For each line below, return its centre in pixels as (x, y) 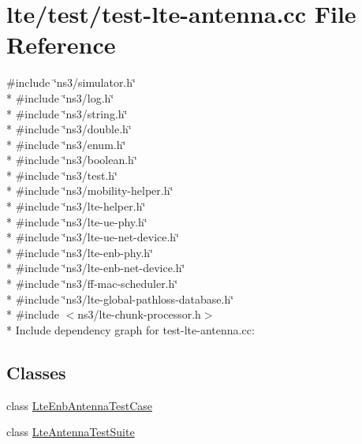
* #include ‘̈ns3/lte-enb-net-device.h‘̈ (96, 268)
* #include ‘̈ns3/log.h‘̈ (60, 97)
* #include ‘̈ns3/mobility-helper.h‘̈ (90, 190)
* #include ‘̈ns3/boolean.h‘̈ (72, 160)
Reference (61, 45)
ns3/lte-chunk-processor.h (139, 314)
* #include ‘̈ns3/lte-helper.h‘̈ (76, 206)
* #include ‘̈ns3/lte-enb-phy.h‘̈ (80, 252)
